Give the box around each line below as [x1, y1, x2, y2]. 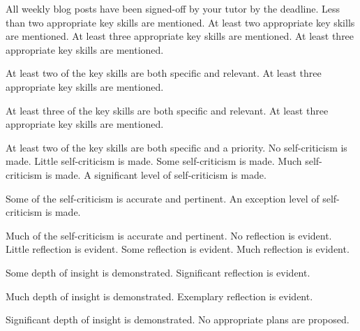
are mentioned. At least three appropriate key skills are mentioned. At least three [6, 29, 354, 43]
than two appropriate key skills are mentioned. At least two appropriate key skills [6, 15, 355, 29]
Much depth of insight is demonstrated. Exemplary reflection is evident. [6, 288, 313, 303]
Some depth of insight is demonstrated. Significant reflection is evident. [6, 265, 310, 279]
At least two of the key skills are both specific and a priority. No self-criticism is [6, 140, 347, 154]
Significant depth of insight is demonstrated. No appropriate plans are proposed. [6, 312, 350, 327]
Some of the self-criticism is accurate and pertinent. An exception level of [6, 191, 320, 205]
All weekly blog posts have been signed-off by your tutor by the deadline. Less [6, 1, 340, 15]
